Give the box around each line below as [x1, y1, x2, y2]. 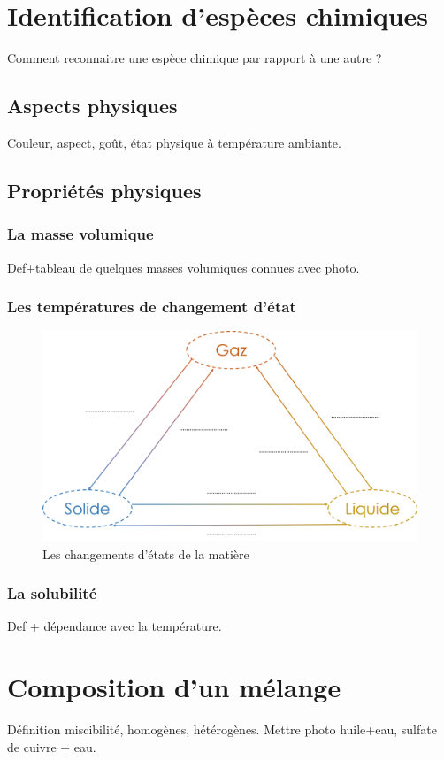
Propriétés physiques [7, 176, 202, 203]
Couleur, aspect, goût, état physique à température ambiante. [7, 133, 341, 151]
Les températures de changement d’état [7, 296, 296, 318]
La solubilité [7, 582, 97, 604]
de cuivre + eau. [7, 737, 96, 756]
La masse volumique [7, 223, 154, 245]
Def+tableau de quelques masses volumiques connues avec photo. [7, 257, 360, 276]
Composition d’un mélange [7, 669, 341, 705]
